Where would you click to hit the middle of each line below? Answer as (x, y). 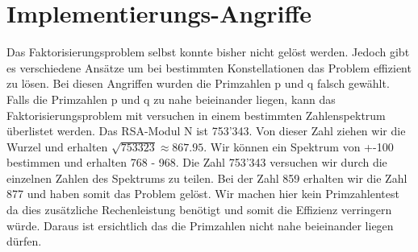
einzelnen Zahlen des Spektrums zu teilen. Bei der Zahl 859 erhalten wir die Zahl (207, 178)
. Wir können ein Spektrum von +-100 (299, 146)
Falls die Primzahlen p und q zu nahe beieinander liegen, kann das (171, 99)
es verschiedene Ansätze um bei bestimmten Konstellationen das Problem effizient (209, 67)
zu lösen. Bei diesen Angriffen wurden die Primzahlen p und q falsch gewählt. (198, 83)
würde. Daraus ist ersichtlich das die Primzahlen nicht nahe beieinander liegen (200, 225)
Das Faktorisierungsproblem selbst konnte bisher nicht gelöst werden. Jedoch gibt (208, 52)
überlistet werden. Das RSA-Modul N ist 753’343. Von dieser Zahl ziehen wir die (206, 131)
